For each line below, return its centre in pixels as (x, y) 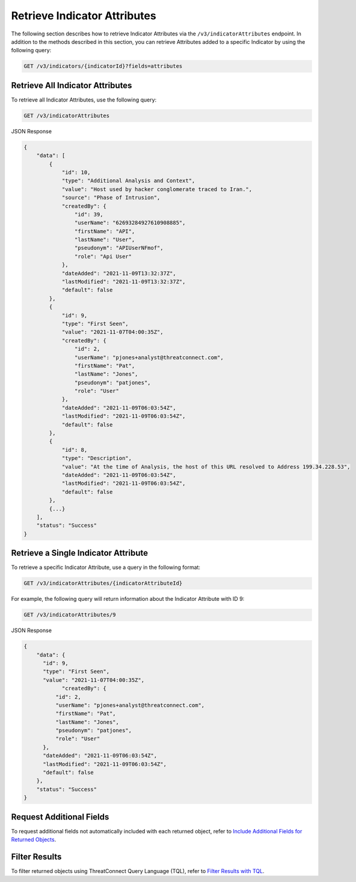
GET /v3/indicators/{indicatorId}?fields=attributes (103, 66)
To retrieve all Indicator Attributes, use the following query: (84, 100)
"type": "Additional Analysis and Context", (128, 181)
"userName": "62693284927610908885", (130, 223)
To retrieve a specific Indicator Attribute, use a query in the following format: (106, 567)
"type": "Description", (97, 458)
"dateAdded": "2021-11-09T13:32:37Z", (119, 273)
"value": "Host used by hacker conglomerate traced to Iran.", (157, 189)
